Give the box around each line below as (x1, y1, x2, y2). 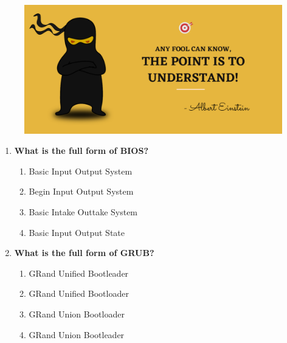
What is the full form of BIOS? (14, 144, 149, 157)
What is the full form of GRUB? (14, 246, 154, 259)
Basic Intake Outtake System (29, 205, 138, 218)
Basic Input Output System (29, 164, 133, 177)
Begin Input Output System (29, 185, 134, 198)
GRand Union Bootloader (29, 307, 125, 320)
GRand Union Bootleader (29, 328, 125, 341)
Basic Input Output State (29, 226, 125, 238)
